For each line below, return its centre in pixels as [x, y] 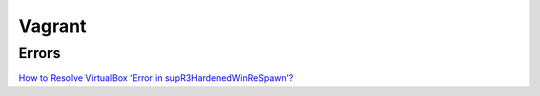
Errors [39, 53]
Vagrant [52, 26]
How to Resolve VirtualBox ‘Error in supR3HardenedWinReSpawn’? [156, 78]
